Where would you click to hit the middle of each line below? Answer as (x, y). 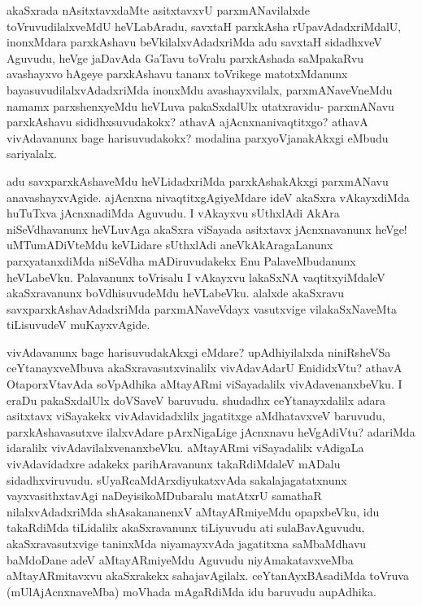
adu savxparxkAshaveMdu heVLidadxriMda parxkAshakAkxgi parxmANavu (198, 180)
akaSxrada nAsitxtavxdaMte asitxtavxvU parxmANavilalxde (158, 10)
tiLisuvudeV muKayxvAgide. (78, 325)
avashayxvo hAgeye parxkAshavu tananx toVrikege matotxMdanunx (177, 74)
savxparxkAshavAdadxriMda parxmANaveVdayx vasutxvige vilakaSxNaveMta (202, 308)
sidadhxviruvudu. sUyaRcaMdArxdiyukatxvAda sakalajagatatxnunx (177, 479)
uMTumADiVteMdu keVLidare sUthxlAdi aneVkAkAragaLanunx (170, 245)
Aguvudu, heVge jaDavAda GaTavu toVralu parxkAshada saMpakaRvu (185, 57)
